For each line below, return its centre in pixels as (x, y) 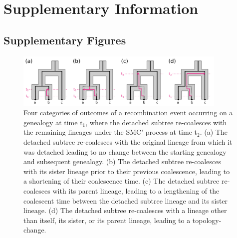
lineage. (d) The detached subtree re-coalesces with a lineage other (125, 210)
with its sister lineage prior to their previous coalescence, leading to (127, 171)
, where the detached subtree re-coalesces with (156, 122)
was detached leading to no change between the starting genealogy (125, 151)
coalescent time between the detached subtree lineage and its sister (126, 200)
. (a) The (214, 132)
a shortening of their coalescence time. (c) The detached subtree (121, 181)
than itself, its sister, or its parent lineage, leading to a (107, 220)
